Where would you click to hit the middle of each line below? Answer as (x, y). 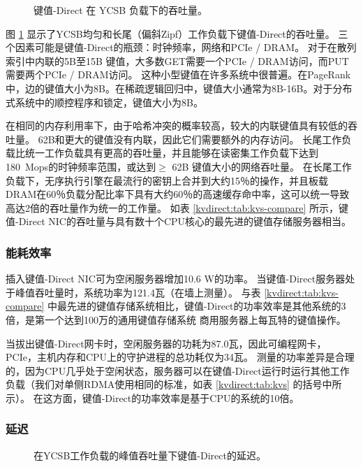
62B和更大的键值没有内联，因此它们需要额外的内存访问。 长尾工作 (190, 139)
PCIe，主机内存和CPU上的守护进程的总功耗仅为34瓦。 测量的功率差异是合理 (180, 357)
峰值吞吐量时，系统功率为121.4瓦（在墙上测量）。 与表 (138, 292)
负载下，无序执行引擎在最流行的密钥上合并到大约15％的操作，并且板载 (167, 180)
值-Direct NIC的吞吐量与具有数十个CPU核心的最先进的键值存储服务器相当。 (179, 221)
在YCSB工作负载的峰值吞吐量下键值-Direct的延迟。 (150, 455)
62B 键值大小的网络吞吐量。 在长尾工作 (262, 166)
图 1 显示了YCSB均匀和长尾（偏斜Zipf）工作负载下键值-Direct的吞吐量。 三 (177, 33)
